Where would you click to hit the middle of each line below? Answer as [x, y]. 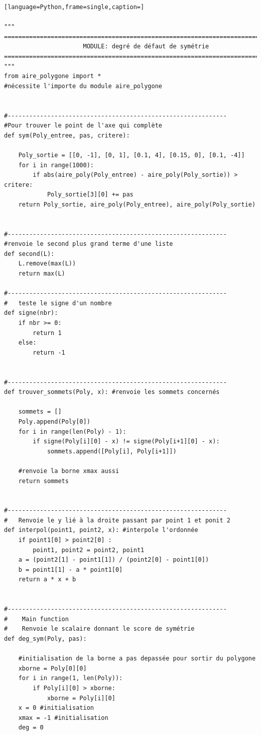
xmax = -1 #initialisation [63, 718]
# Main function [36, 619]
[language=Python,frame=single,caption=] [74, 7]
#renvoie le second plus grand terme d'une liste [89, 244]
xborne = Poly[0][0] [52, 668]
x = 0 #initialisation [56, 708]
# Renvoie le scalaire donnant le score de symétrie [99, 629]
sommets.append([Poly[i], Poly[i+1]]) [112, 451]
